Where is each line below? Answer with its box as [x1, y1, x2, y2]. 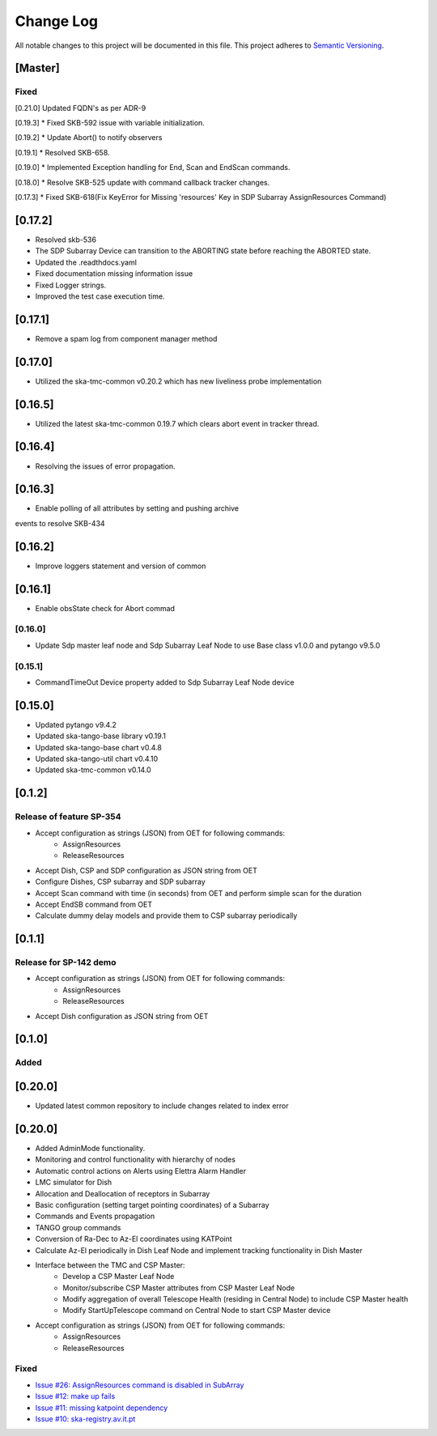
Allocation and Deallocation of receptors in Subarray [35, 1188, 210, 1198]
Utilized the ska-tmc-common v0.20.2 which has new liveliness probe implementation [35, 376, 322, 386]
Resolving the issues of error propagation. [35, 461, 176, 471]
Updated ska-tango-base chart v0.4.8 [35, 742, 162, 752]
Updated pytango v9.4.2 [35, 720, 117, 729]
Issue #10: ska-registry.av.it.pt [35, 1413, 136, 1424]
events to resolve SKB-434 [15, 518, 105, 528]
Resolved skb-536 [35, 235, 97, 244]
